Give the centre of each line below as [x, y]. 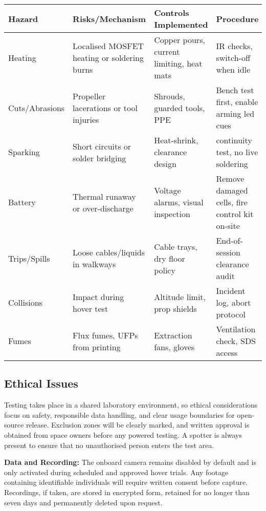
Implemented [181, 24]
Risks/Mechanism [109, 18]
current [167, 51]
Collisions [25, 302]
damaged [232, 190]
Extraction [173, 335]
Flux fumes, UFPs [105, 335]
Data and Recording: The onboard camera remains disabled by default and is [130, 462]
